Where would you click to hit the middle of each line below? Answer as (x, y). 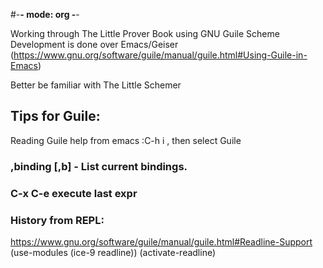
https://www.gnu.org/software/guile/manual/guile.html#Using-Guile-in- (160, 55)
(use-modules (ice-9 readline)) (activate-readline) (113, 252)
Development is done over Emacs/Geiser (94, 44)
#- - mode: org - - (45, 14)
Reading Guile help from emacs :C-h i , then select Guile (126, 140)
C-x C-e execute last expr (74, 193)
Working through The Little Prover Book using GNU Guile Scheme (145, 33)
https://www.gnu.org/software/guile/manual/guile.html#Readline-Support (161, 241)
